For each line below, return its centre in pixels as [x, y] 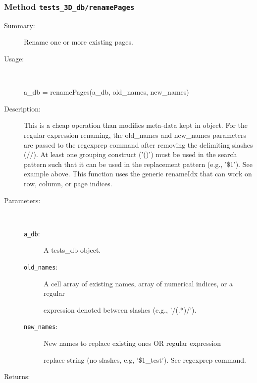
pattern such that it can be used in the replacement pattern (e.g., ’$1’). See [138, 164]
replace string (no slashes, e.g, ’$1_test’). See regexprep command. [145, 359]
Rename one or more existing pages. [78, 42]
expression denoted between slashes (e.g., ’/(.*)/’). [120, 309]
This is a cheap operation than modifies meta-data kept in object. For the [136, 125]
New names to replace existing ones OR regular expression [132, 343]
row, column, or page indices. [68, 183]
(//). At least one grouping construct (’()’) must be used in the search [130, 154]
